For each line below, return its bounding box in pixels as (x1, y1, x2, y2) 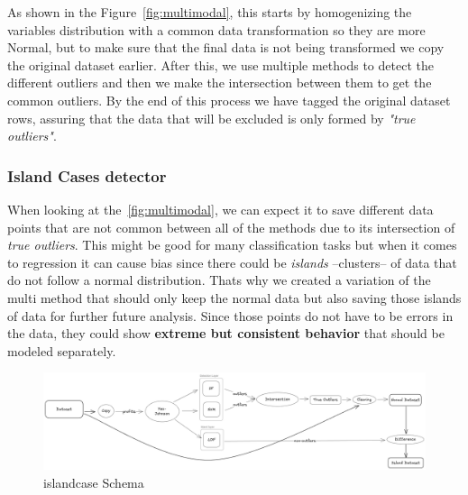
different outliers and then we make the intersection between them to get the (7, 73, 432, 92)
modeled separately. (7, 341, 116, 360)
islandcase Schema (43, 472, 144, 491)
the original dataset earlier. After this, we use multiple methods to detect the (7, 55, 434, 74)
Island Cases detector (7, 164, 167, 187)
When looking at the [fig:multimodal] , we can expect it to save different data (7, 199, 434, 218)
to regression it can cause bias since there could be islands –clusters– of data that (7, 252, 457, 271)
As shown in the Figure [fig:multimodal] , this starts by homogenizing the (7, 3, 412, 21)
